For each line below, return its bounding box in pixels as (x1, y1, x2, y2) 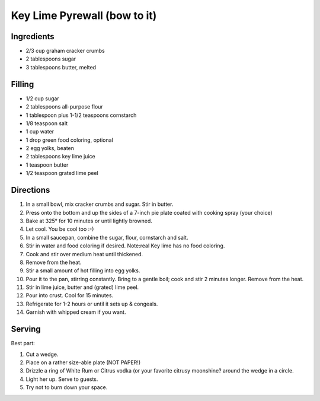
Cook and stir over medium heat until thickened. (25, 250, 143, 257)
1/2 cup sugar (25, 95, 59, 102)
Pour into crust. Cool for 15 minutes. (25, 292, 114, 299)
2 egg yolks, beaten (25, 145, 74, 152)
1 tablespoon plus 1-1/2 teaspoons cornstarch (25, 112, 137, 119)
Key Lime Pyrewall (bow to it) (11, 9, 157, 22)
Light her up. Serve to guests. (25, 375, 98, 383)
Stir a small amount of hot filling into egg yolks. (25, 267, 140, 274)
